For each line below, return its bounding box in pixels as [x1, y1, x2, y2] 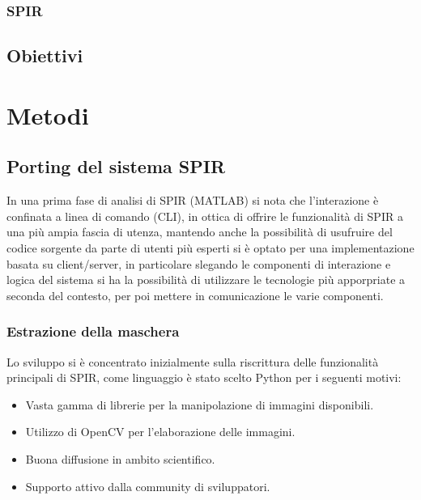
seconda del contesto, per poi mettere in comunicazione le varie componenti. [6, 286, 384, 303]
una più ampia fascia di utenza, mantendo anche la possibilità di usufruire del [6, 223, 393, 240]
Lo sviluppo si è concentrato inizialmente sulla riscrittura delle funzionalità [6, 353, 379, 370]
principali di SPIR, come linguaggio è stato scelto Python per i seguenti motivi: [6, 369, 402, 386]
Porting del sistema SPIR [6, 154, 226, 179]
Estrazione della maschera [6, 321, 180, 341]
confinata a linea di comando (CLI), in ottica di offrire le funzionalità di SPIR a [6, 207, 403, 224]
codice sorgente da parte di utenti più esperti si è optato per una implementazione [6, 239, 415, 256]
